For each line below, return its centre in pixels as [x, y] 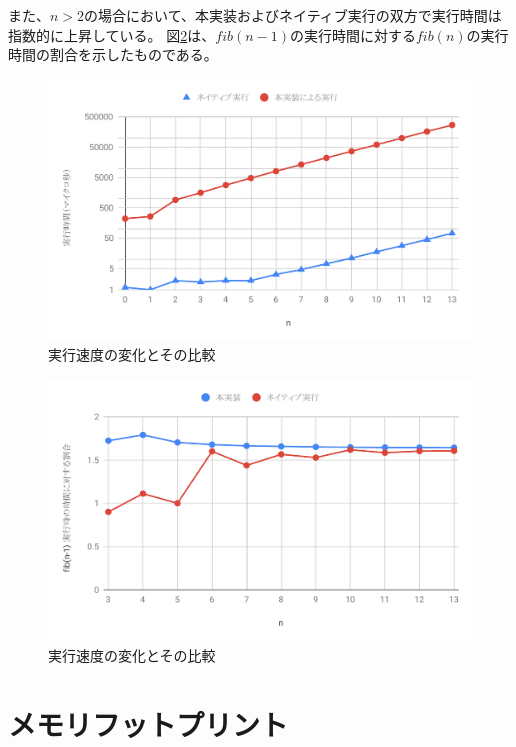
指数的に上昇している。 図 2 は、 [112, 34]
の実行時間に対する [352, 34]
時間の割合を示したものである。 [113, 54]
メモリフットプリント [148, 723]
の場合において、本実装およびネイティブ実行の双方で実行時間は [293, 15]
